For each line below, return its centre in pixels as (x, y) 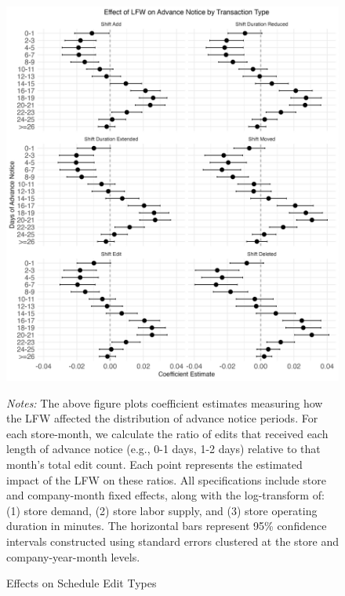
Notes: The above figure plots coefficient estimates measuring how (165, 402)
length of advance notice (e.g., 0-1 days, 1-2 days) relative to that (163, 449)
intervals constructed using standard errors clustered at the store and (172, 541)
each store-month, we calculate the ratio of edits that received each (167, 433)
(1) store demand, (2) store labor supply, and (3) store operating (162, 510)
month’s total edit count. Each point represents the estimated (154, 464)
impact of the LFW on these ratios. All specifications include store (167, 479)
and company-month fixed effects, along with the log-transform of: (165, 495)
